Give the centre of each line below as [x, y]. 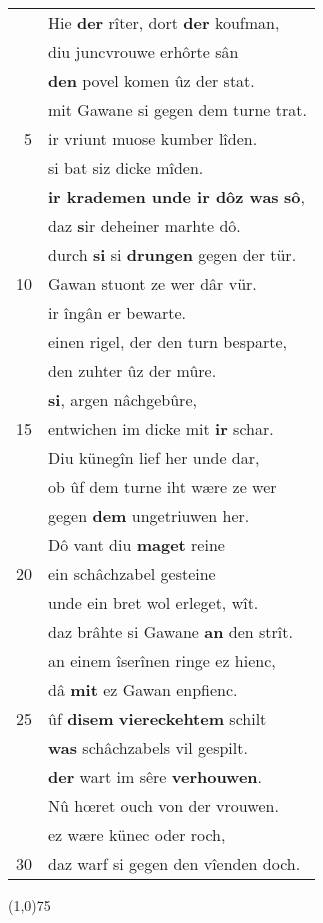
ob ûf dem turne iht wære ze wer [162, 486]
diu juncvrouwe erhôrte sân [143, 51]
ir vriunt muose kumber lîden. [153, 138]
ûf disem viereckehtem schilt [157, 718]
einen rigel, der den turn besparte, [167, 341]
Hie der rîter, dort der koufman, [164, 22]
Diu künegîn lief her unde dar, [154, 457]
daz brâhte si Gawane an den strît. [170, 631]
